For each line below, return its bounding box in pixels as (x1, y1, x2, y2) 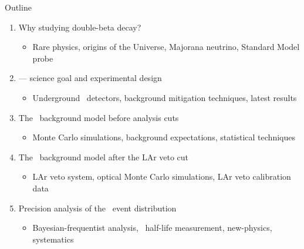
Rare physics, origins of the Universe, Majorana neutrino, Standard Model (32, 41, 300, 53)
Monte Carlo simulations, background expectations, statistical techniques (32, 131, 295, 143)
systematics (32, 233, 74, 245)
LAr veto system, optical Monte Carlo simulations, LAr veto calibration (32, 170, 291, 183)
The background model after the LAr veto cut (18, 150, 189, 163)
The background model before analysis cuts (18, 111, 179, 123)
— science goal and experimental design (18, 72, 162, 84)
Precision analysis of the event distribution (18, 201, 177, 214)
